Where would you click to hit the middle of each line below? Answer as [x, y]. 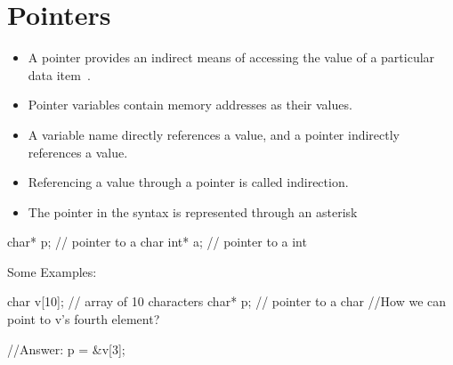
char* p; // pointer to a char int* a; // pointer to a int [157, 242]
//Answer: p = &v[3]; [66, 349]
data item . [59, 74]
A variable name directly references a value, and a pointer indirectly [214, 134]
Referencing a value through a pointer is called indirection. [188, 182]
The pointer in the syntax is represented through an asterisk [193, 211]
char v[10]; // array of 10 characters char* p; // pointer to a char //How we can [227, 301]
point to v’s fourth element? [84, 319]
